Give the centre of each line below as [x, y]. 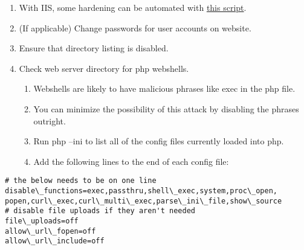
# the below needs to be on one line [81, 181]
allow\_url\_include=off [55, 241]
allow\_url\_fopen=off [50, 231]
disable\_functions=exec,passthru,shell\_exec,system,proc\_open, [141, 191]
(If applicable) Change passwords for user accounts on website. [135, 27]
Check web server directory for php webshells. [104, 68]
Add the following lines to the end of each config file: [131, 161]
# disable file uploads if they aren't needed [100, 211]
